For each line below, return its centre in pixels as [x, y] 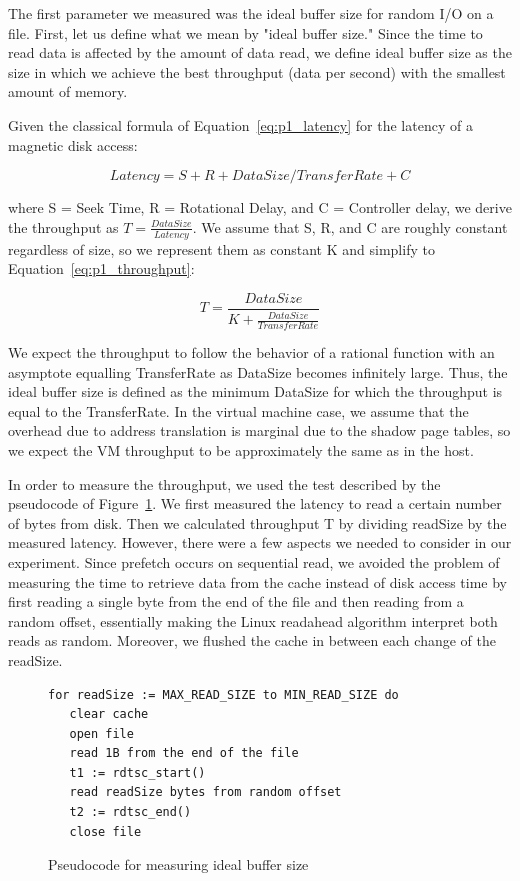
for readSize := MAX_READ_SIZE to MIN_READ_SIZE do [223, 694]
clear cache [109, 714]
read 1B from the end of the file [184, 753]
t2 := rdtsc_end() [130, 812]
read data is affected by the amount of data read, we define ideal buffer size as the [260, 52]
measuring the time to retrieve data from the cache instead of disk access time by [258, 581]
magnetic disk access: [73, 144]
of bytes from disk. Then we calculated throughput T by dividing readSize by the [257, 522]
